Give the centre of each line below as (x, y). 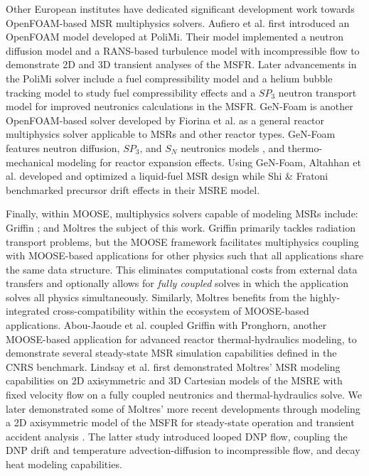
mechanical (30, 162)
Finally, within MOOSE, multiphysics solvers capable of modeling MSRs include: (182, 213)
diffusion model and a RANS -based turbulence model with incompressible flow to (183, 50)
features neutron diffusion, (63, 147)
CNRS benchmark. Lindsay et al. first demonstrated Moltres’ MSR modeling (173, 366)
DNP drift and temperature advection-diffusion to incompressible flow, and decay (183, 450)
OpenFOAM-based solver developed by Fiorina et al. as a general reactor (165, 120)
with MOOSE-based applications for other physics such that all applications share (184, 255)
